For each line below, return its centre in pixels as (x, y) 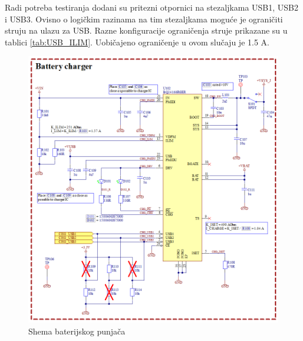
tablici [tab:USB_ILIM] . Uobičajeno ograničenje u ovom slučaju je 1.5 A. (137, 42)
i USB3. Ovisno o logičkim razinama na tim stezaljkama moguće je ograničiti (144, 19)
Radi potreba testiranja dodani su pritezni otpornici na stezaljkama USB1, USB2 (152, 7)
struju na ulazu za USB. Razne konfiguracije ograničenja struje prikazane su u (146, 30)
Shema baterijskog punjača (77, 331)
